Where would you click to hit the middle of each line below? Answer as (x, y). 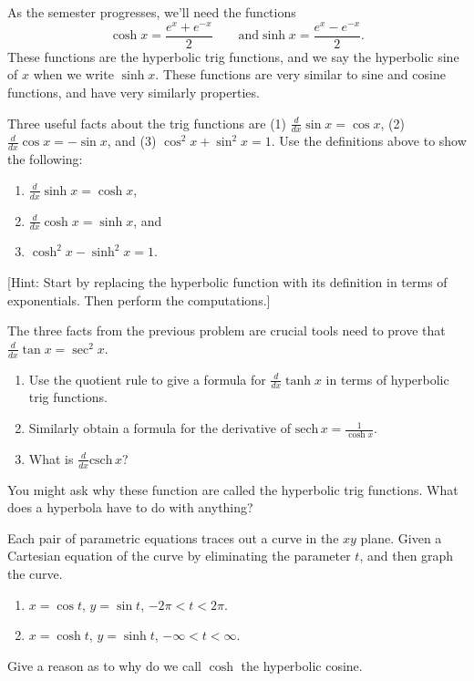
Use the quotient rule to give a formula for (147, 379)
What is (51, 458)
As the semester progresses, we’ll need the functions (152, 12)
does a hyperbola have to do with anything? (130, 507)
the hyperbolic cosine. (302, 665)
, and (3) (132, 141)
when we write (73, 74)
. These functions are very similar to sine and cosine (300, 74)
